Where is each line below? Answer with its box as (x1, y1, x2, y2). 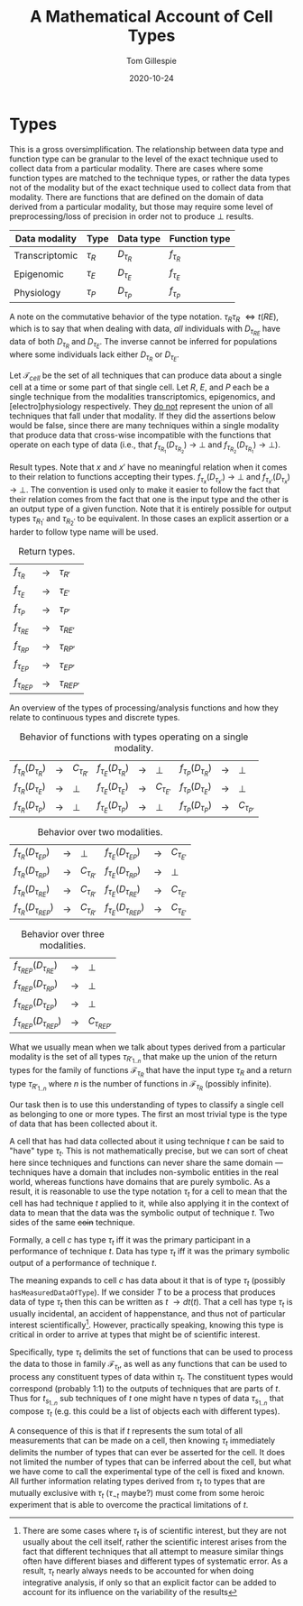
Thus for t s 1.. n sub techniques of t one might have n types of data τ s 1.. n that (9, 1393, 284, 1408)
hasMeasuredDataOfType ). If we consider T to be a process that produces (9, 1287, 276, 1298)
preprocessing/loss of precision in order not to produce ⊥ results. (9, 210, 254, 222)
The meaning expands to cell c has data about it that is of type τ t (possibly (9, 1275, 286, 1289)
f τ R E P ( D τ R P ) (14, 977, 59, 994)
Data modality (14, 232, 77, 244)
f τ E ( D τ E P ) (105, 845, 142, 862)
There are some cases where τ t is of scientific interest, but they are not (22, 1525, 287, 1538)
